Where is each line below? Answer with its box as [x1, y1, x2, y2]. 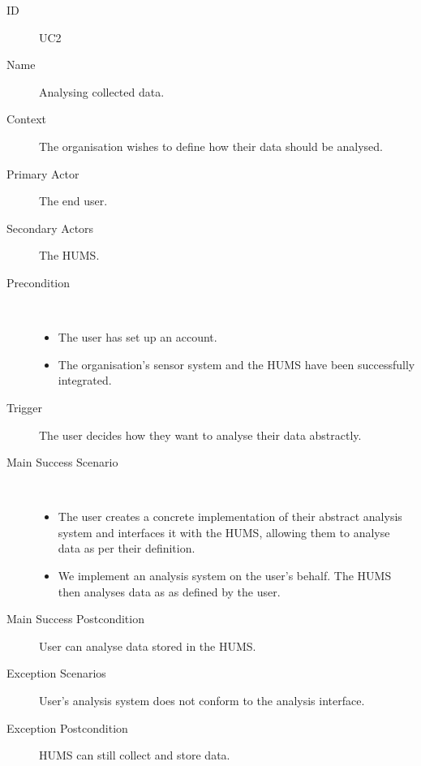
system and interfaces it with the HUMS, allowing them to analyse [58, 523, 390, 540]
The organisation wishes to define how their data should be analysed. [39, 137, 383, 154]
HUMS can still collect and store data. [39, 747, 230, 764]
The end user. [39, 192, 108, 209]
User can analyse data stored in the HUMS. [39, 637, 256, 654]
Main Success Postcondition [6, 610, 144, 627]
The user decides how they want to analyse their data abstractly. [39, 426, 362, 443]
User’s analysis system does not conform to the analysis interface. [39, 692, 365, 709]
